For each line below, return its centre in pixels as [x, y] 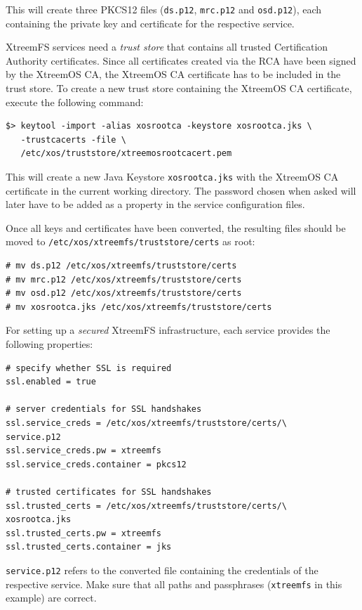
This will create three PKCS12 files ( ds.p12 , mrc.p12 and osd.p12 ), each [164, 9]
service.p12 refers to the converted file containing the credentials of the [162, 570]
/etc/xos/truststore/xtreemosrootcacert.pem [126, 154]
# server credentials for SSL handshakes [104, 409]
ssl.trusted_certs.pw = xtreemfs [83, 533]
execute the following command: [75, 102]
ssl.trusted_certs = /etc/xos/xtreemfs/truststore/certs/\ [146, 506]
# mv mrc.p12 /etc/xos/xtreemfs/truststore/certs [124, 279]
